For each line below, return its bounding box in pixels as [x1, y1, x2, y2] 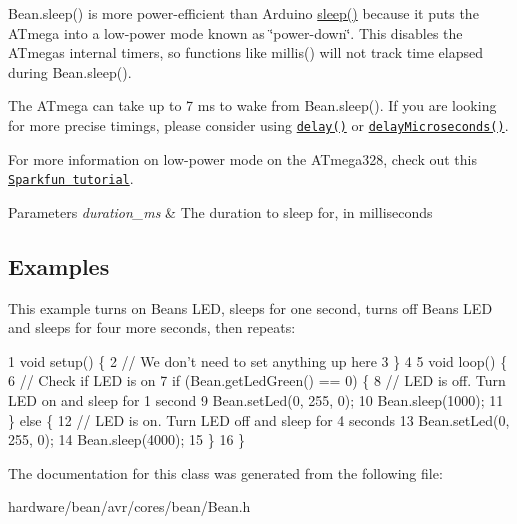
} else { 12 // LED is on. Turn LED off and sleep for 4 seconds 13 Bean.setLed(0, [8, 409, 510, 430]
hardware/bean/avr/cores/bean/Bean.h [8, 496, 251, 517]
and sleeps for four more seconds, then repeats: [8, 317, 296, 338]
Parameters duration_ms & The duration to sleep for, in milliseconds [8, 201, 433, 222]
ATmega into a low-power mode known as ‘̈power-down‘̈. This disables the [8, 22, 463, 43]
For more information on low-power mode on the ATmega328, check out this [8, 148, 478, 169]
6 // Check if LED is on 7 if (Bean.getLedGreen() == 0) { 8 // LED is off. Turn [8, 370, 506, 391]
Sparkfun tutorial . [8, 168, 134, 189]
